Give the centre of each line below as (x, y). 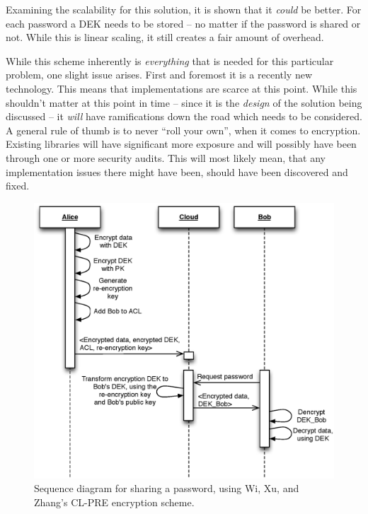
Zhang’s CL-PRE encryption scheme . (114, 502)
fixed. (18, 186)
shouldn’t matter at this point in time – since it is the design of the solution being (184, 102)
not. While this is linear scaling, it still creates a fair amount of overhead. (165, 37)
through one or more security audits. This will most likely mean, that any (166, 157)
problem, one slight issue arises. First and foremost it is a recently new (159, 75)
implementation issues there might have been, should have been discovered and (177, 171)
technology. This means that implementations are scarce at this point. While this (182, 88)
